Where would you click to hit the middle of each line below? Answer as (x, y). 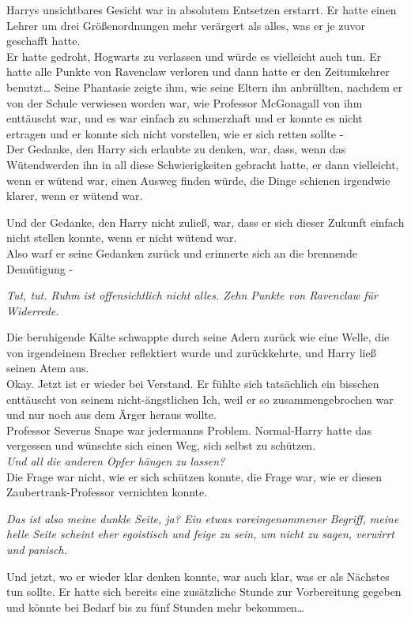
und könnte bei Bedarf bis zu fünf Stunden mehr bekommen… (156, 607)
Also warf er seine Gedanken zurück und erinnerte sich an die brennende (182, 252)
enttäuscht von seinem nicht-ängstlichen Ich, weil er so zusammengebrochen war (200, 399)
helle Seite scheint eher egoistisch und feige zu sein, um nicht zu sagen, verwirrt (200, 534)
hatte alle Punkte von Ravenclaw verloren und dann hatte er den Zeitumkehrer (198, 72)
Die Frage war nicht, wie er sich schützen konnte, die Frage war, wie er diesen (194, 476)
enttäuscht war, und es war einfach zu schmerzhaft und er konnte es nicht (185, 118)
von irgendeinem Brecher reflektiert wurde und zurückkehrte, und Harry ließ (191, 352)
